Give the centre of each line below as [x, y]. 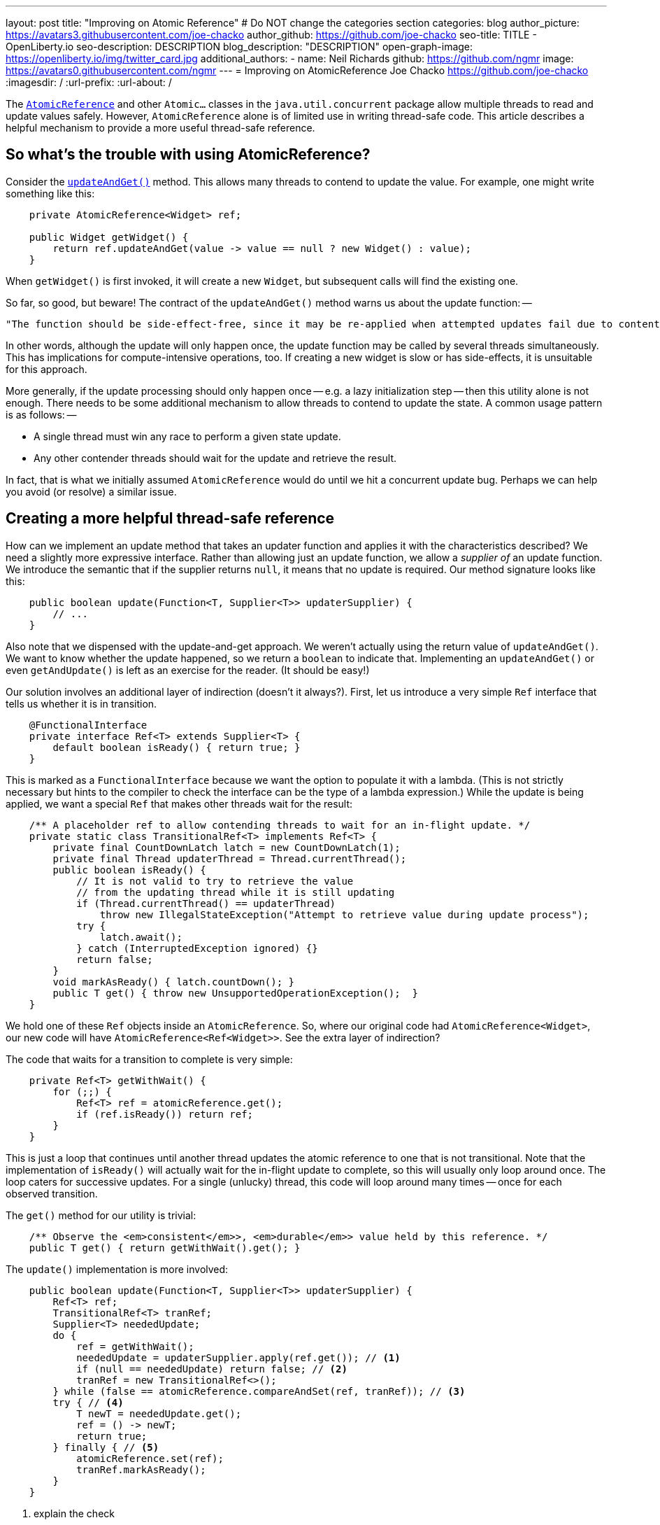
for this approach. [46, 369]
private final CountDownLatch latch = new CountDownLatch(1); [227, 847]
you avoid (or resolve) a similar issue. [91, 491]
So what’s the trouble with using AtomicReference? [188, 155]
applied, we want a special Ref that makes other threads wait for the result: [179, 803]
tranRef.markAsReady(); [141, 1469]
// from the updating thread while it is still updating [236, 892]
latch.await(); [141, 937]
